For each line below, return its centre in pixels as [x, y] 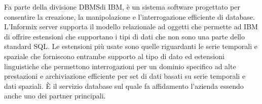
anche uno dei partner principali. [55, 96]
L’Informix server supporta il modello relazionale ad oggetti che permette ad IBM [131, 27]
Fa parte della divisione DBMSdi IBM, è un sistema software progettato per [122, 7]
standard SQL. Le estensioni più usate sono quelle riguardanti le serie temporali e [131, 46]
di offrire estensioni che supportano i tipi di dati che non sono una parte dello [124, 36]
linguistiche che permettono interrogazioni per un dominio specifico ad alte [120, 66]
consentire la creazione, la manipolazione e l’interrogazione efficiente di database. [129, 16]
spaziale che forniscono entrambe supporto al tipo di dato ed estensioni [114, 56]
